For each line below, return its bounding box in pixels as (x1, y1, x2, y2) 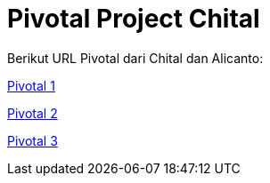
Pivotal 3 (7, 132, 58, 148)
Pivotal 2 (7, 105, 58, 121)
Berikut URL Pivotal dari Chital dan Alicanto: (7, 50, 264, 66)
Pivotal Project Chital (7, 4, 260, 34)
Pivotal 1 (7, 77, 55, 93)
